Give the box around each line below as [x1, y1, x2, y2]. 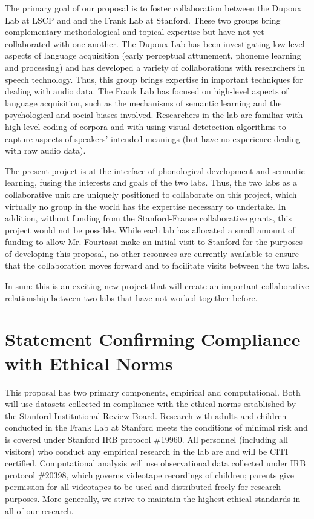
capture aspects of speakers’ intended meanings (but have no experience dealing [5, 132, 301, 145]
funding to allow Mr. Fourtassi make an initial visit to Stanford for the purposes [5, 235, 303, 248]
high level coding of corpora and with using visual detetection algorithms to [5, 120, 286, 132]
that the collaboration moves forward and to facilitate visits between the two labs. [5, 259, 310, 272]
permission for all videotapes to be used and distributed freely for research [5, 480, 281, 493]
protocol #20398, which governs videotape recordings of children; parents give [5, 468, 295, 481]
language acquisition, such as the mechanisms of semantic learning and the [5, 96, 282, 109]
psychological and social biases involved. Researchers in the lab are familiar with [5, 108, 303, 121]
